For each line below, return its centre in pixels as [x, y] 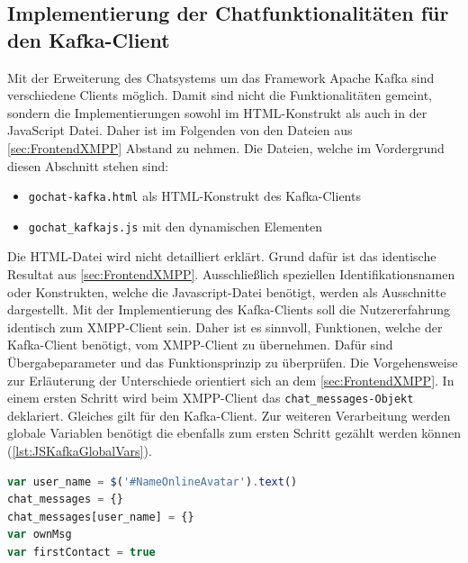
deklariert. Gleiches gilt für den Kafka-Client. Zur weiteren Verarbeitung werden [229, 415]
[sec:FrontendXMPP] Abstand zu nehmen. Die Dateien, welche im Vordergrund [226, 147]
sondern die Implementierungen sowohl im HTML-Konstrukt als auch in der [217, 112]
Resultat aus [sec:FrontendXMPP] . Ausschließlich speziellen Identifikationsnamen [231, 274]
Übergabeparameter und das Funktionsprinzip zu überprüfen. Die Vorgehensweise [233, 363]
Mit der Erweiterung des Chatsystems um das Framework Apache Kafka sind [221, 77]
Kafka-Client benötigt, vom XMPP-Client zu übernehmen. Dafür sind [200, 345]
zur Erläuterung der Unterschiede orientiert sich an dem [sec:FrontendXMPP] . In [231, 380]
